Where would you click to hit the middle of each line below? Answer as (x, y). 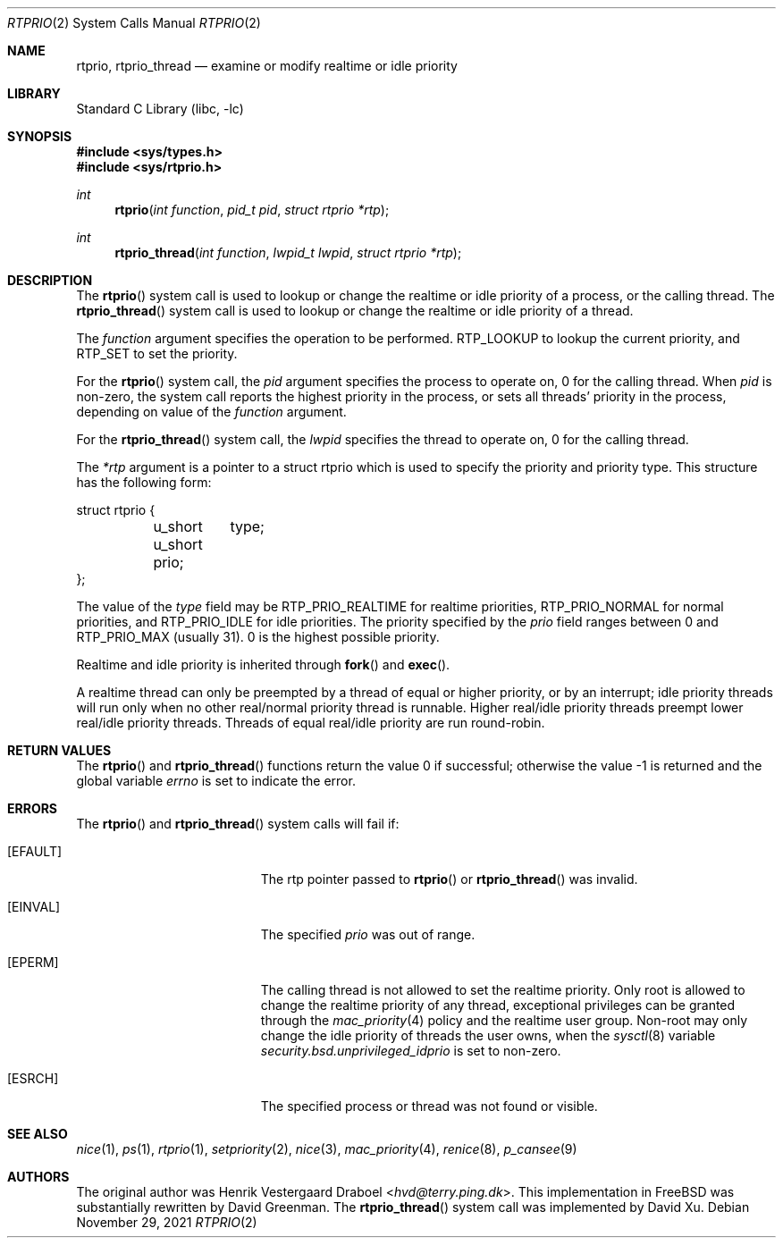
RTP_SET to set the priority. (157, 353)
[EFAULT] (35, 851)
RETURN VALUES (59, 750)
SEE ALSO (38, 1134)
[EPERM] (33, 962)
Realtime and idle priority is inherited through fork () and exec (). (263, 665)
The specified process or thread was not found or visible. (429, 1106)
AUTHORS (38, 1177)
